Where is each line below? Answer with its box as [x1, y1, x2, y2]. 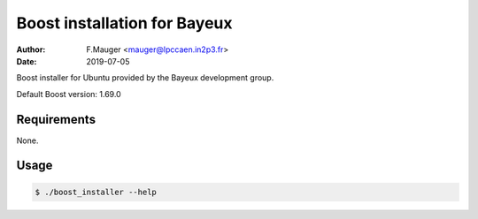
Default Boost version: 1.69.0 [16, 88, 121, 99]
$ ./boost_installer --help [35, 186, 157, 197]
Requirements [16, 111, 96, 127]
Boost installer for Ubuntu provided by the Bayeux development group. [16, 72, 274, 83]
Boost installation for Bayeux [16, 13, 234, 33]
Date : [16, 56, 37, 66]
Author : [16, 44, 46, 55]
